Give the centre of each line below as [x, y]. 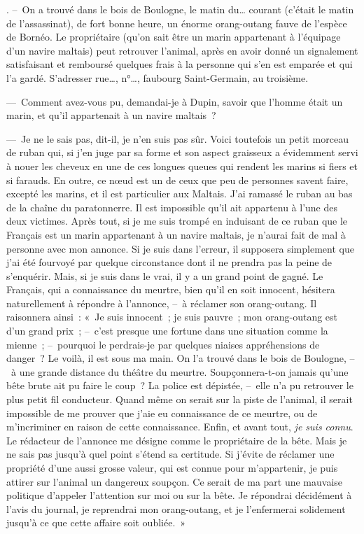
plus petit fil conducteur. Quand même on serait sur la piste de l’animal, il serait [180, 399]
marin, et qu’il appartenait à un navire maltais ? [111, 115]
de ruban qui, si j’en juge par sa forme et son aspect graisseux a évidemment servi [182, 152]
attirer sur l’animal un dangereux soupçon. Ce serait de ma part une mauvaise [175, 481]
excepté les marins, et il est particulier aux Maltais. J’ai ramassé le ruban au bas [180, 194]
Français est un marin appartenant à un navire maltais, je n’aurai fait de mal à [176, 234]
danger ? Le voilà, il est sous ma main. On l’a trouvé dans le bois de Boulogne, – [181, 358]
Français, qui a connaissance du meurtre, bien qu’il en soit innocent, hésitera [171, 289]
